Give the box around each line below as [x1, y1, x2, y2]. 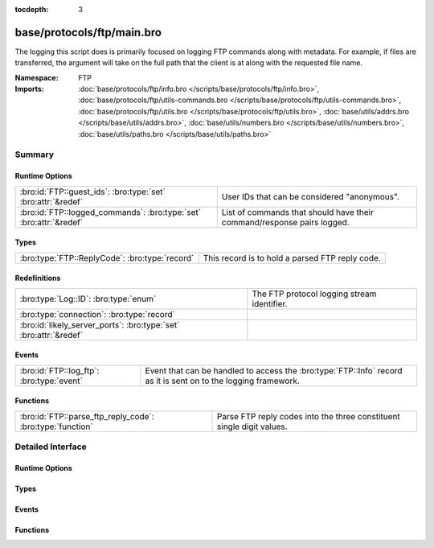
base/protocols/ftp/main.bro [14, 25, 162, 39]
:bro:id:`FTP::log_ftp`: [19, 365, 100, 376]
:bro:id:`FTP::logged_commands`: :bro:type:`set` [19, 206, 201, 217]
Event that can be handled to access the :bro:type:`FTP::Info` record [145, 365, 403, 376]
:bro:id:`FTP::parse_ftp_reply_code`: [19, 410, 154, 422]
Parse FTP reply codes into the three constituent [217, 410, 401, 422]
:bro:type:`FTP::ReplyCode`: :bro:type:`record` [19, 252, 194, 263]
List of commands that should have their [221, 206, 374, 217]
